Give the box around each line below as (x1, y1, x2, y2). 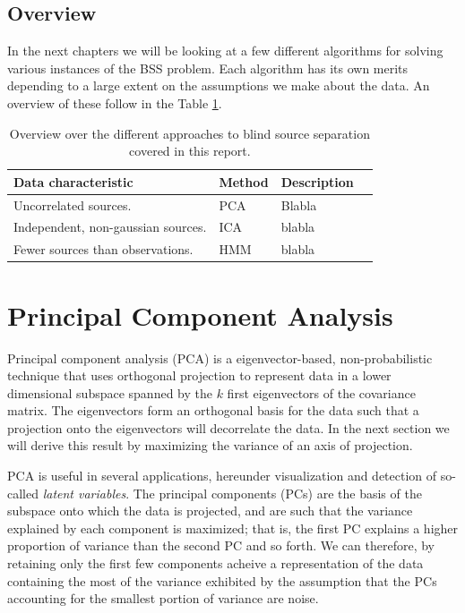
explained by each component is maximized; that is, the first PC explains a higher (7, 518, 459, 537)
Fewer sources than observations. (13, 240, 194, 259)
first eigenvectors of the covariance (227, 383, 416, 402)
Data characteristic (13, 172, 133, 191)
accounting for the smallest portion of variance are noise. (7, 589, 319, 608)
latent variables (42, 483, 126, 502)
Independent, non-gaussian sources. (13, 217, 207, 236)
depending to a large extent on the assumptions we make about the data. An (7, 76, 430, 95)
